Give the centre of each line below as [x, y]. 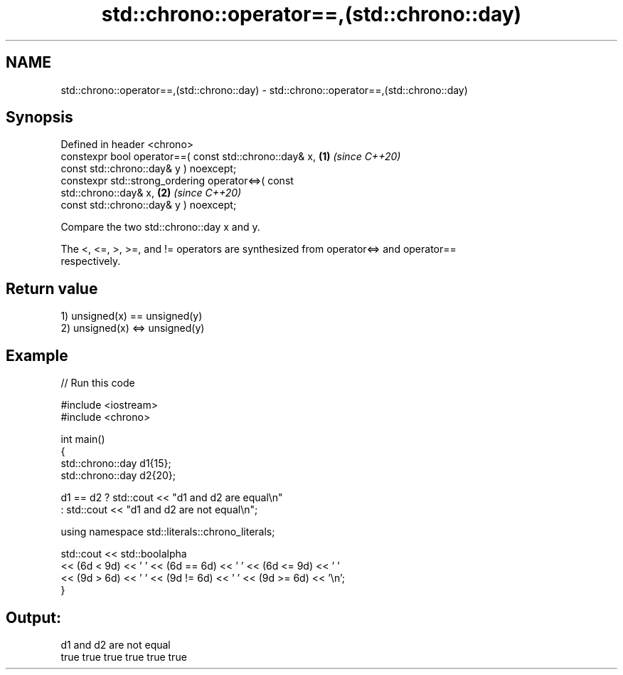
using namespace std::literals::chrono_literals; [168, 532]
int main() [83, 439]
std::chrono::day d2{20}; [118, 476]
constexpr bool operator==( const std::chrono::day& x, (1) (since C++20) [231, 157]
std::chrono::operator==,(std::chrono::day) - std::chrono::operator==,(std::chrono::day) [264, 90]
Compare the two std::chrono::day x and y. [160, 227]
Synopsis [39, 117]
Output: [33, 617]
